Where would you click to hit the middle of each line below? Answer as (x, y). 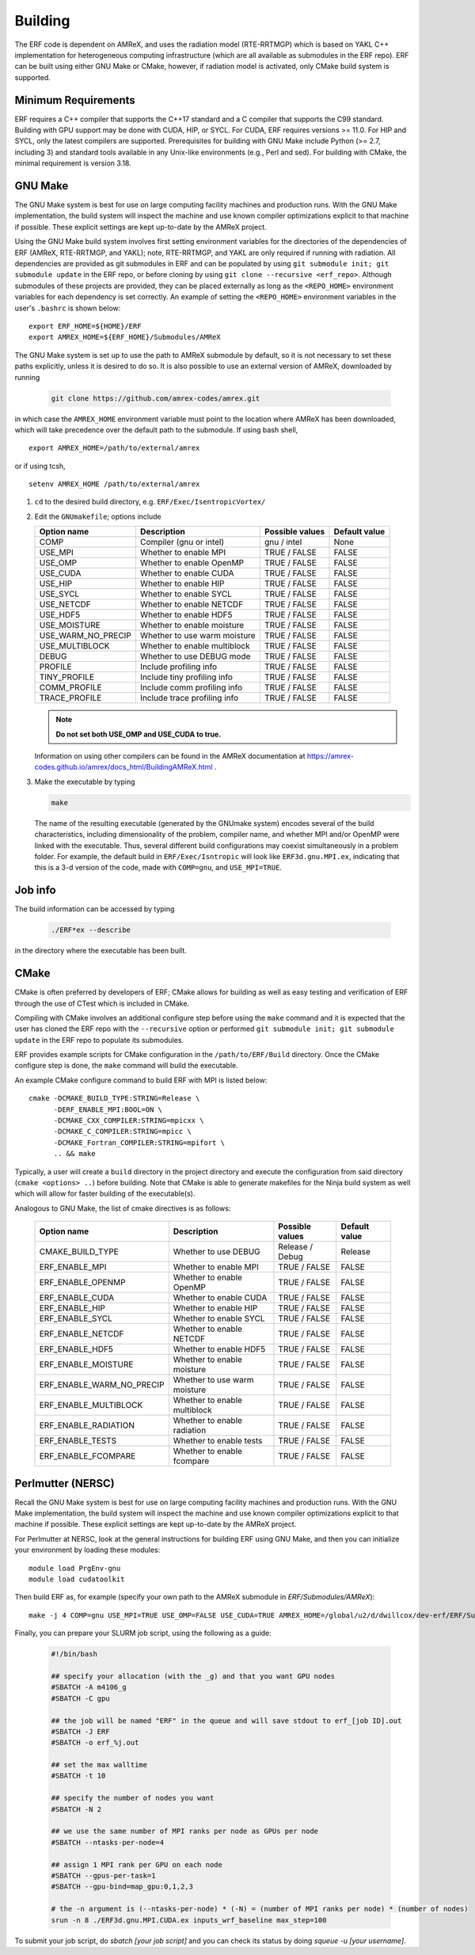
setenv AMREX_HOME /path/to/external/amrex (114, 484)
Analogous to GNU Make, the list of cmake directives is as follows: (123, 1208)
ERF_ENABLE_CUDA (77, 1298)
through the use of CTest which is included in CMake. (102, 1003)
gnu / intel (283, 542)
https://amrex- (330, 756)
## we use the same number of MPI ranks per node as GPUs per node (185, 1831)
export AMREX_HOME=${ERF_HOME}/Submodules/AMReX (125, 337)
